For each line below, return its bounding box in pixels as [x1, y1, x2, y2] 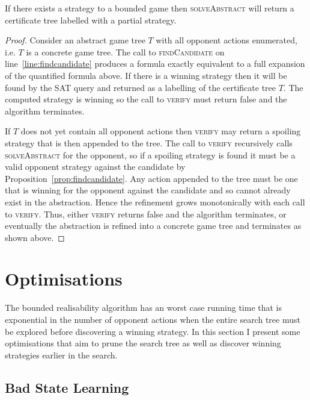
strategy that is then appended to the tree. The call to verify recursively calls [5, 136, 293, 149]
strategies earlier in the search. [5, 348, 118, 361]
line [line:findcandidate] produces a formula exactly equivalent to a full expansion [5, 57, 305, 70]
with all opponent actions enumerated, [156, 34, 297, 46]
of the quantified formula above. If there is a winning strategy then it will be [5, 69, 287, 81]
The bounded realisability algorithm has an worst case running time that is [5, 301, 282, 314]
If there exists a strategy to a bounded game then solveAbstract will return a [5, 2, 294, 14]
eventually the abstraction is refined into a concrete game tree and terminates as [5, 219, 302, 232]
